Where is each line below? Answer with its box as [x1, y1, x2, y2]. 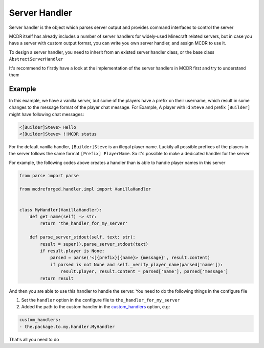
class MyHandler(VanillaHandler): [19, 207, 102, 212]
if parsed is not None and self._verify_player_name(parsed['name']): [50, 262, 223, 267]
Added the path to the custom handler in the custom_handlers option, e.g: [21, 304, 170, 310]
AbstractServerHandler [9, 56, 64, 62]
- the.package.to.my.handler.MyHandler [19, 324, 115, 329]
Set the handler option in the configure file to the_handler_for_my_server [21, 297, 180, 303]
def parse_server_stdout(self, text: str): [29, 234, 135, 240]
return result [40, 276, 74, 281]
